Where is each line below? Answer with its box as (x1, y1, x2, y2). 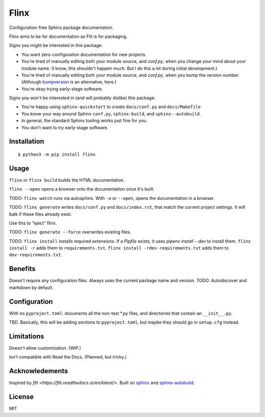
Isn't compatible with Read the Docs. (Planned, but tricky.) (9, 354, 127, 360)
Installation (9, 138, 44, 146)
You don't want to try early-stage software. (21, 124, 109, 130)
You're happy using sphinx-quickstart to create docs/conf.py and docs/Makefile (21, 104, 201, 110)
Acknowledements (9, 367, 68, 375)
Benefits (9, 265, 36, 273)
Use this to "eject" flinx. (9, 220, 57, 226)
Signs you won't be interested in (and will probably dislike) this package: (9, 95, 156, 101)
